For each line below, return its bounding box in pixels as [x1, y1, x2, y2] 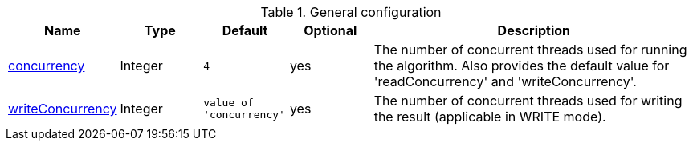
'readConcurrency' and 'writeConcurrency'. [373, 73, 637, 89]
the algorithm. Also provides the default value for [373, 58, 670, 73]
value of [203, 97, 254, 109]
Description [497, 22, 571, 38]
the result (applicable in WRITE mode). [373, 109, 606, 125]
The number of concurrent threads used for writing [373, 93, 683, 109]
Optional [304, 22, 357, 38]
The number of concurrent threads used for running [373, 42, 687, 58]
